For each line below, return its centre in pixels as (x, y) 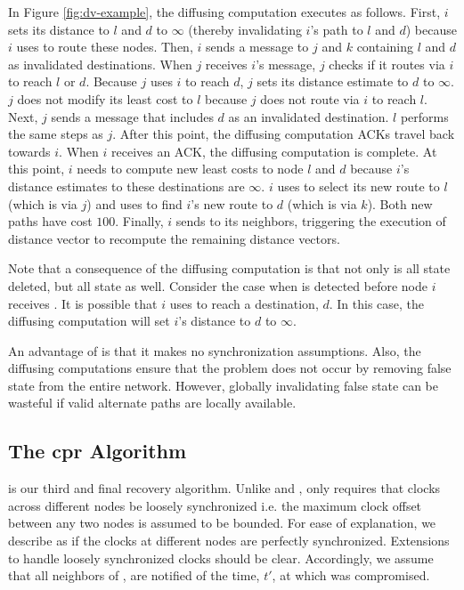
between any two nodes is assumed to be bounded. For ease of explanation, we (222, 523)
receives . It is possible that (83, 303)
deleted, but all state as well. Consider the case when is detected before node (218, 285)
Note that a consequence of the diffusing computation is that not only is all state (229, 268)
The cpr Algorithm (98, 451)
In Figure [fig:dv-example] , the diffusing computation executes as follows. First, (224, 12)
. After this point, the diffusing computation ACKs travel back (284, 134)
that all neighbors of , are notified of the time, (134, 575)
